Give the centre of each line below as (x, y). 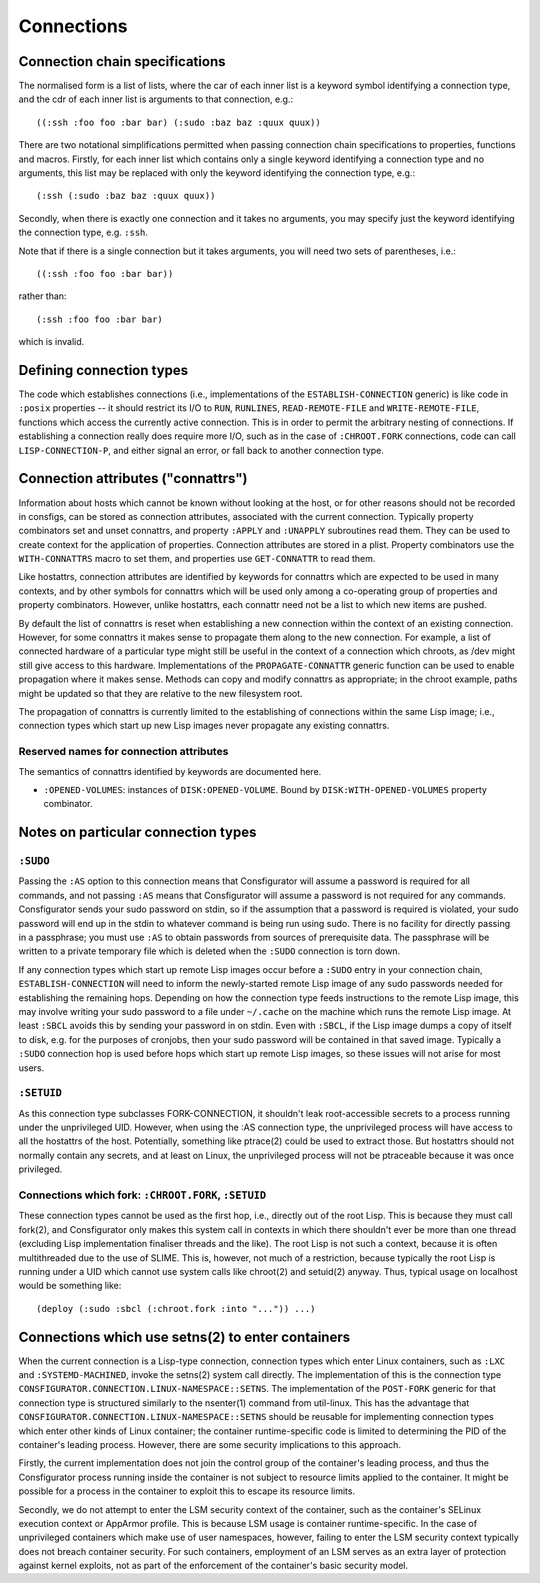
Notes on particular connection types (137, 832)
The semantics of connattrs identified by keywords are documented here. (170, 771)
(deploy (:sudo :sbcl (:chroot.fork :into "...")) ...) (176, 1308)
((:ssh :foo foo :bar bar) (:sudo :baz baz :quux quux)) (179, 122)
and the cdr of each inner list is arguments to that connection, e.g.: (156, 99)
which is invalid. (51, 342)
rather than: (42, 296)
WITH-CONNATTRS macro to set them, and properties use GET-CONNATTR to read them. (197, 559)
